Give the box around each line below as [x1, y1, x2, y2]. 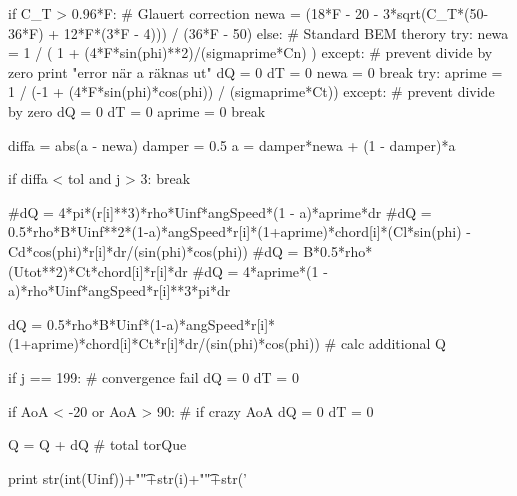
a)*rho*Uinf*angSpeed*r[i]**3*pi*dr [8, 280, 231, 301]
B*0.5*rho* [303, 240, 373, 261]
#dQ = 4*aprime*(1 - [192, 260, 328, 281]
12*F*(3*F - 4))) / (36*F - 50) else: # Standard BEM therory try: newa [63, 22, 509, 43]
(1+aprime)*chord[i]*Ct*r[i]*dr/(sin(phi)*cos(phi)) [8, 333, 320, 354]
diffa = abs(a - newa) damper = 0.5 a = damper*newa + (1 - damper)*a [8, 134, 456, 155]
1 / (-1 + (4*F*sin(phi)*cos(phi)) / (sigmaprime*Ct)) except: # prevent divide [8, 81, 495, 102]
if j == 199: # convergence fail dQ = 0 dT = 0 [8, 366, 299, 387]
